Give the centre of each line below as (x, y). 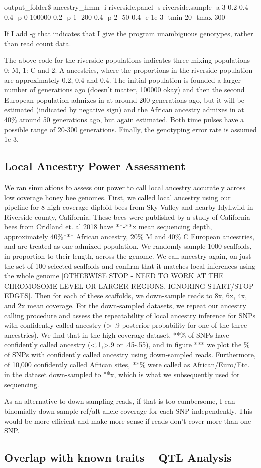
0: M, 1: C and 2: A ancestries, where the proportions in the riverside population (128, 70)
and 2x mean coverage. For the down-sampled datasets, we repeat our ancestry (125, 305)
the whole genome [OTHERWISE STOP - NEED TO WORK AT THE (114, 276)
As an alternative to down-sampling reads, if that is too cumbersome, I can (120, 401)
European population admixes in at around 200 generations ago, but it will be (124, 99)
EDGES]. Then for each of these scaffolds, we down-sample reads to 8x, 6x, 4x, (126, 295)
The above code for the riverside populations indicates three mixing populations (127, 60)
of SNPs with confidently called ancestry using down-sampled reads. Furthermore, (130, 355)
